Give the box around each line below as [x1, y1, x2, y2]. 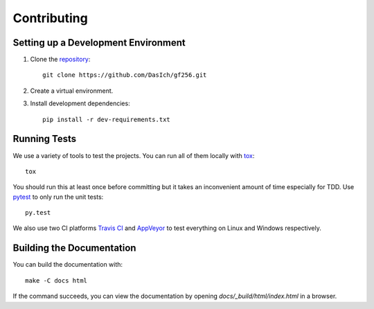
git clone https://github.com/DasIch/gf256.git [42, 71, 207, 79]
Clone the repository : [30, 55, 91, 64]
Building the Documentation [12, 242, 136, 254]
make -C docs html [25, 276, 88, 284]
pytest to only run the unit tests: [12, 193, 104, 201]
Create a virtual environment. [30, 87, 114, 95]
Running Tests [12, 133, 76, 145]
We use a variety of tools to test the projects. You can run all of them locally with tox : [12, 151, 255, 159]
